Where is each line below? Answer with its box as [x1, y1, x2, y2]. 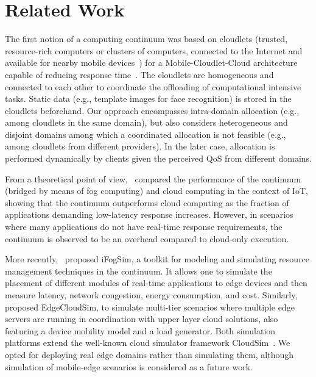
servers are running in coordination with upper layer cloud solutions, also [5, 312, 278, 325]
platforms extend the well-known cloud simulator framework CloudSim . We [5, 336, 290, 349]
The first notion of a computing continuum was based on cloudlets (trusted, [5, 32, 288, 45]
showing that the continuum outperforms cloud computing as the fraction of [5, 196, 289, 209]
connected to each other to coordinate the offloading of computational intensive [5, 80, 301, 93]
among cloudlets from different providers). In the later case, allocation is [5, 140, 275, 153]
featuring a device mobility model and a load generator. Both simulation [5, 324, 276, 337]
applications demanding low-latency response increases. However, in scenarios [5, 208, 293, 221]
